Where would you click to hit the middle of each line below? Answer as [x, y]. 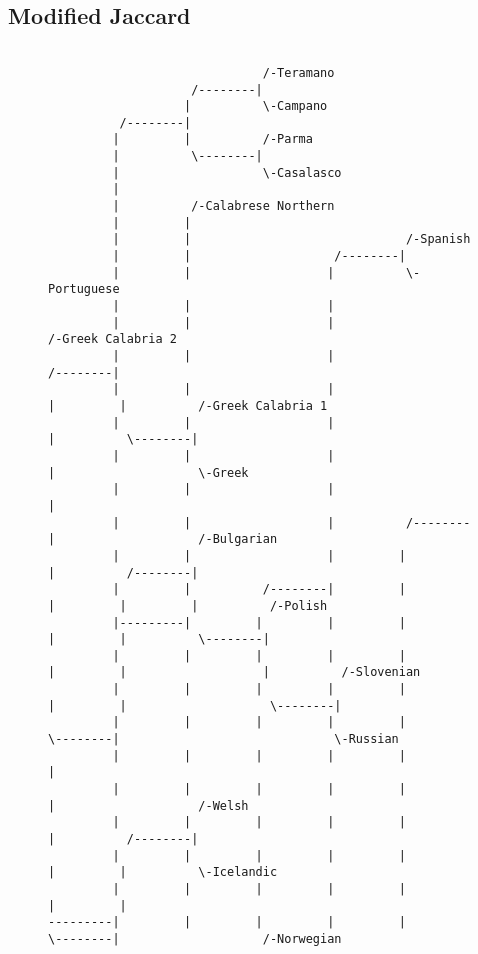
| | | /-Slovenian [234, 672]
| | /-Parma [212, 139]
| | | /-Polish [188, 605]
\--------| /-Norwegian [195, 938]
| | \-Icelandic [163, 872]
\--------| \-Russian [223, 739]
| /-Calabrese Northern [223, 206]
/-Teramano [298, 72]
